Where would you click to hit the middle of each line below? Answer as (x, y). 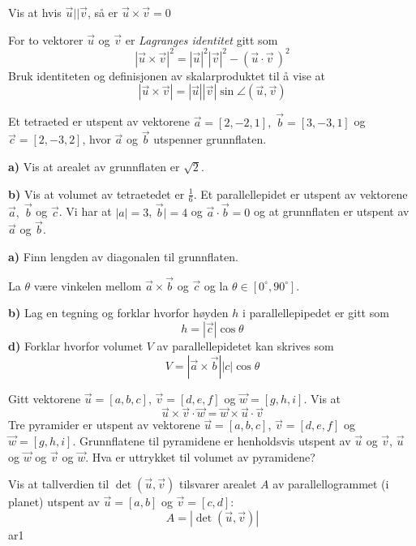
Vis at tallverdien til (59, 484)
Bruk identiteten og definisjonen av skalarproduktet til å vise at (167, 75)
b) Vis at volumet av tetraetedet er (96, 193)
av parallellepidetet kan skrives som (245, 345)
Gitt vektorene (45, 398)
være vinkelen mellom (88, 285)
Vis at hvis (35, 12)
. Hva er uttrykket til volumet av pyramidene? (200, 456)
